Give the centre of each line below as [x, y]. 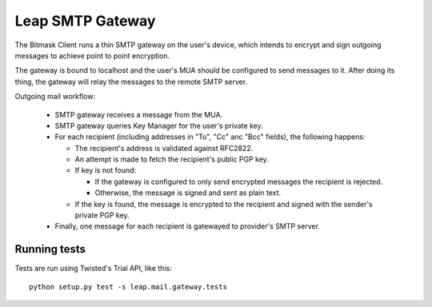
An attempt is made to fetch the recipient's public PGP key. [172, 159]
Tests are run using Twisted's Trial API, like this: [93, 269]
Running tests [50, 249]
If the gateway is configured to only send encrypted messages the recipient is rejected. [239, 181]
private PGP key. [102, 215]
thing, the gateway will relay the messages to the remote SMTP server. [131, 82]
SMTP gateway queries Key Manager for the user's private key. [159, 126]
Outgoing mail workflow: [55, 97]
